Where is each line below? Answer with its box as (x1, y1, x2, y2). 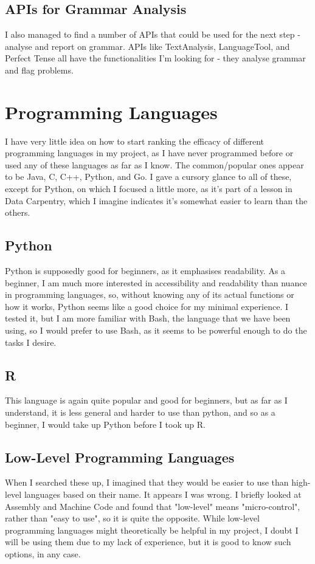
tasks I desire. (5, 335, 57, 348)
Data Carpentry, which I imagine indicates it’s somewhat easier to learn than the (5, 194, 308, 207)
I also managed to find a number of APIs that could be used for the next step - (5, 28, 300, 41)
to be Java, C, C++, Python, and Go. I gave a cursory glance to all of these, (5, 170, 292, 183)
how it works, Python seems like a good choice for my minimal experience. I (5, 300, 288, 312)
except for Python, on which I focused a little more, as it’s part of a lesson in (5, 182, 292, 195)
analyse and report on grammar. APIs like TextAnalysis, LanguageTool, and (5, 40, 290, 52)
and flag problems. (5, 63, 74, 76)
